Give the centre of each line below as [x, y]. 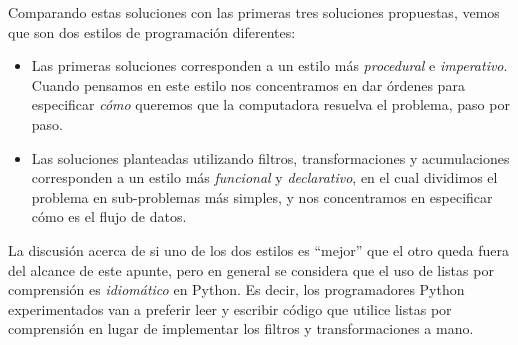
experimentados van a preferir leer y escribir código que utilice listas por [230, 308]
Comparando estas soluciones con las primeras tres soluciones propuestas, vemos [254, 12]
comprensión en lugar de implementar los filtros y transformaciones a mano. [241, 328]
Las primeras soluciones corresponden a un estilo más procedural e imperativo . [269, 65]
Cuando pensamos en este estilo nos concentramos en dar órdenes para [248, 84]
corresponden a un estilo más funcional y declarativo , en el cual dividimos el [264, 177]
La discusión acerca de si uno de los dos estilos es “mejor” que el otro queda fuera [259, 249]
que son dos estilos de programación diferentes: [152, 31]
